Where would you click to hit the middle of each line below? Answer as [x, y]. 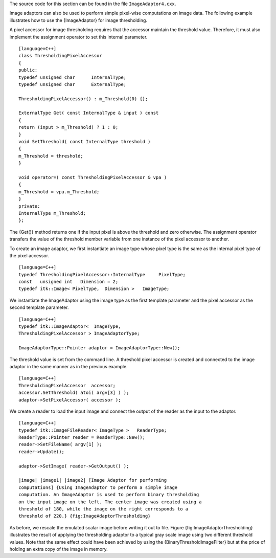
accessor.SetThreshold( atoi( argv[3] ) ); [74, 393]
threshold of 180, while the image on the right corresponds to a [103, 509]
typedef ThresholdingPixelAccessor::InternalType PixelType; [102, 274]
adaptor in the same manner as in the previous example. [68, 366]
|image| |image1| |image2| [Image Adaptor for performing [93, 480]
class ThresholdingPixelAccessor [60, 56]
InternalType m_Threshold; [52, 213]
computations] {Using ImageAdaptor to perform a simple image [98, 487]
